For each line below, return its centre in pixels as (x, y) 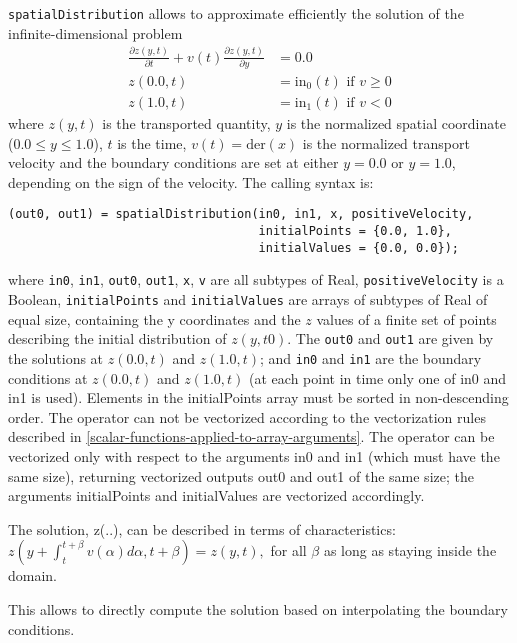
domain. (33, 575)
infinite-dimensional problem (95, 32)
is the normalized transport (386, 142)
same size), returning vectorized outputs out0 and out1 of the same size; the (241, 475)
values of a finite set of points (406, 318)
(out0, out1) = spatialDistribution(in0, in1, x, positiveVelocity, (241, 214)
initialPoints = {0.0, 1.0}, (355, 231)
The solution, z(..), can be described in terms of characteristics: (202, 528)
